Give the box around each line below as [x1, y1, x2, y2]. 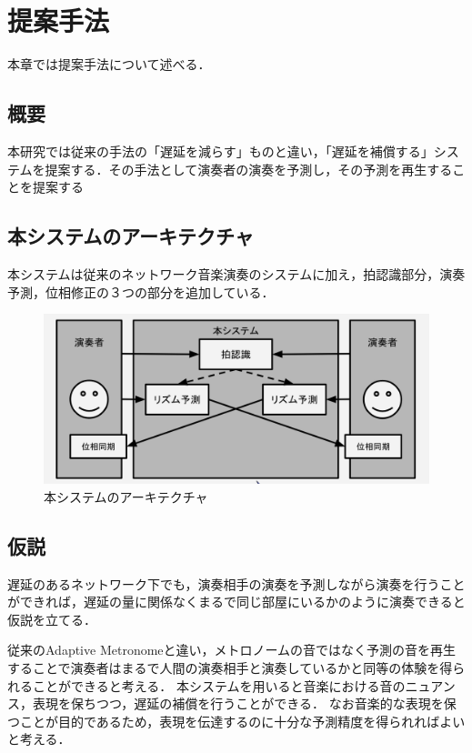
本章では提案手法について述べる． [7, 55, 211, 74]
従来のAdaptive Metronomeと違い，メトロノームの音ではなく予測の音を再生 [7, 640, 457, 659]
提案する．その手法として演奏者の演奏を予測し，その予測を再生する [45, 159, 453, 178]
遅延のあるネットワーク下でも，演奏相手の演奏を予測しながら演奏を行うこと [7, 574, 466, 593]
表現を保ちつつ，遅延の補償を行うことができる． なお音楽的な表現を [32, 694, 444, 713]
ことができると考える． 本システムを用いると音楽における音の [32, 676, 406, 695]
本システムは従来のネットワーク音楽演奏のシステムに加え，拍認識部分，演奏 [7, 264, 466, 283]
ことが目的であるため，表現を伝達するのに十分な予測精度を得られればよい [19, 711, 466, 730]
